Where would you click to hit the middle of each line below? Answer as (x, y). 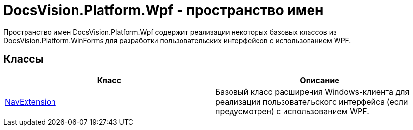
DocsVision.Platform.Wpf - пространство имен (164, 10)
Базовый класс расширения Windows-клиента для (312, 92)
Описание (320, 80)
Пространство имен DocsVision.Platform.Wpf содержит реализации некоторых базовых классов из (170, 32)
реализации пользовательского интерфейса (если (312, 101)
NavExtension (30, 101)
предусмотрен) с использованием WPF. (292, 111)
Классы (24, 59)
